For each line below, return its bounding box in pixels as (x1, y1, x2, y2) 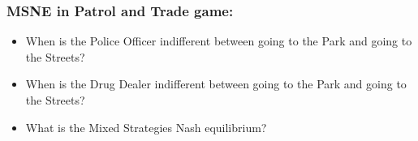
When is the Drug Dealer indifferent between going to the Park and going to (25, 75, 407, 92)
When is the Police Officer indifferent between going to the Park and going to (25, 32, 412, 49)
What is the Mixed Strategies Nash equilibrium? (25, 118, 267, 135)
